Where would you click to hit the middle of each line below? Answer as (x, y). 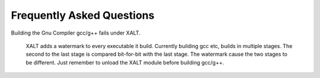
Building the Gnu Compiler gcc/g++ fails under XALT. (76, 33)
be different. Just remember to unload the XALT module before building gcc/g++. (125, 62)
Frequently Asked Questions (83, 15)
